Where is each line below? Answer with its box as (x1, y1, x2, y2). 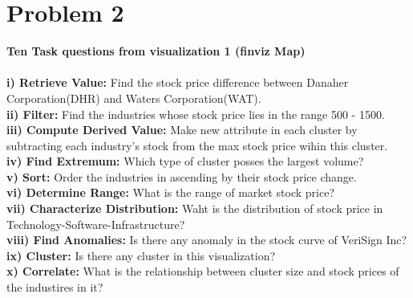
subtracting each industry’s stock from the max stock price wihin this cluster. (6, 137, 388, 153)
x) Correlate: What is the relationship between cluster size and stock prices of (6, 263, 399, 280)
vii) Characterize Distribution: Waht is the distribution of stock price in (6, 200, 383, 217)
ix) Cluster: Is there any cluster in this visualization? (6, 247, 276, 263)
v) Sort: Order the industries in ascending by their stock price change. (6, 168, 357, 185)
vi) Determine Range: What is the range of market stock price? (6, 184, 335, 201)
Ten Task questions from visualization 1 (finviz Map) (6, 43, 306, 59)
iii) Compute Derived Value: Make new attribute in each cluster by (6, 121, 358, 138)
